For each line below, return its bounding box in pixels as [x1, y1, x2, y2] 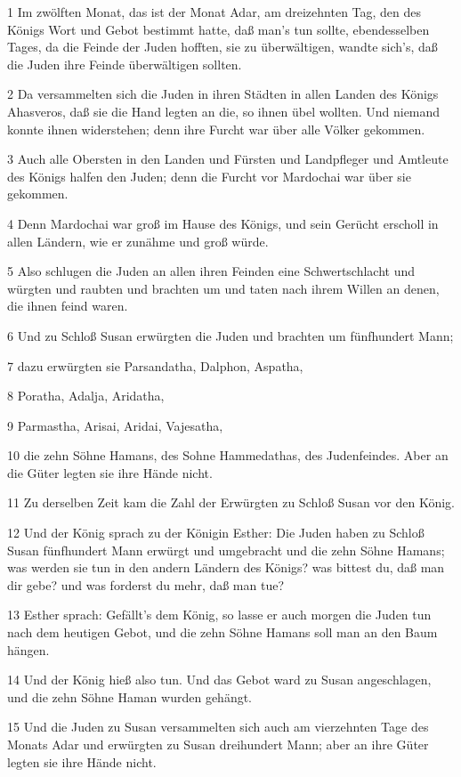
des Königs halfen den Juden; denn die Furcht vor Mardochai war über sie [7, 166, 411, 185]
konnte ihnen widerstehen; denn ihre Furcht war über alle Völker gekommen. [7, 119, 425, 138]
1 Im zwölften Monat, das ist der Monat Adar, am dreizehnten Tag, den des [7, 3, 422, 20]
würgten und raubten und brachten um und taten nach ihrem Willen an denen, [7, 279, 440, 297]
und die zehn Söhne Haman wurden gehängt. [7, 687, 253, 706]
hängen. [7, 640, 50, 659]
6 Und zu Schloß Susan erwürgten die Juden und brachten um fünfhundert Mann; [7, 326, 454, 344]
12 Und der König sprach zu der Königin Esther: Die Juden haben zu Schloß [7, 523, 425, 542]
